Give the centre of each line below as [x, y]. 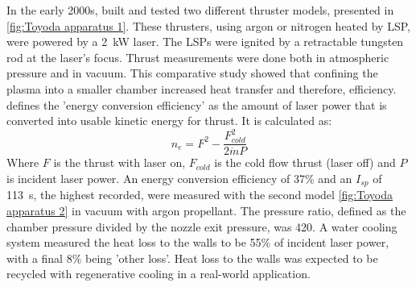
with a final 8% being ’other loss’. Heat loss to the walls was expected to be [192, 258]
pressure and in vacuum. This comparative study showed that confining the [192, 73]
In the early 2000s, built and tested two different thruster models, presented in [200, 10]
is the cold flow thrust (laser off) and [305, 162]
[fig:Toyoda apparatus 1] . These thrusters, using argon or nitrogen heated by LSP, [208, 25]
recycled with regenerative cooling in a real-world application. [159, 274]
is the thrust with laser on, [119, 162]
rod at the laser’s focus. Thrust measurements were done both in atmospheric [198, 57]
